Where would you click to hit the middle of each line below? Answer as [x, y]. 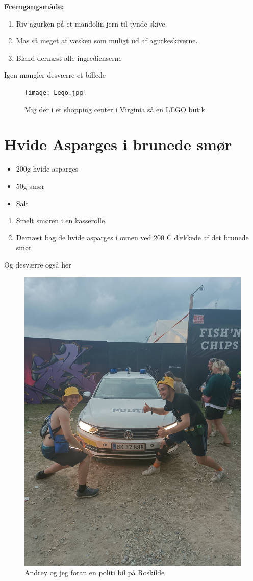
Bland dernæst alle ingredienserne [69, 57]
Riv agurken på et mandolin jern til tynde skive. [92, 23]
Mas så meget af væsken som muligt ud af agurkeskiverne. [107, 41]
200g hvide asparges [47, 169]
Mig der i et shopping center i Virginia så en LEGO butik [115, 109]
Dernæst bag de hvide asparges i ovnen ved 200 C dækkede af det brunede [132, 237]
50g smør [30, 186]
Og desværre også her [38, 264]
